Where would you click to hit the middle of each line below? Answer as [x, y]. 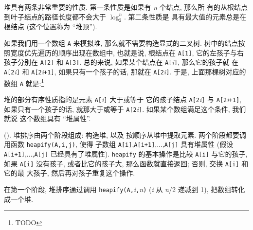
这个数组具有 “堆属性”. [55, 118]
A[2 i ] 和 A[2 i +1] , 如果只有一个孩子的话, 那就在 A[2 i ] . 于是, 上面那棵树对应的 [125, 71]
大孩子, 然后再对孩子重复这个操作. [81, 173]
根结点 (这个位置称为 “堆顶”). [51, 27]
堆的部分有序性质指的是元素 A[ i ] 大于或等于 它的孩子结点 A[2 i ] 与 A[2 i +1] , [123, 99]
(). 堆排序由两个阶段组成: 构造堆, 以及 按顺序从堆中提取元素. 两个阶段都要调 [125, 134]
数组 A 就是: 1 [24, 82]
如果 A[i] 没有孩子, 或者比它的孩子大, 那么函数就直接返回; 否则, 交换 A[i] [122, 163]
